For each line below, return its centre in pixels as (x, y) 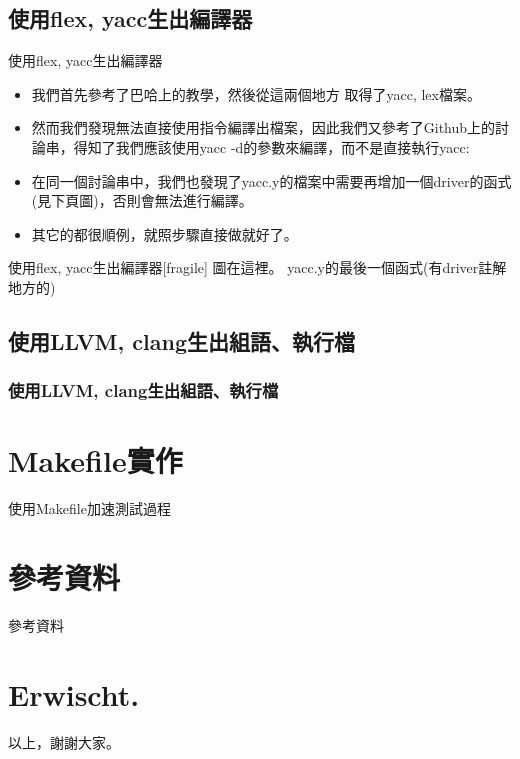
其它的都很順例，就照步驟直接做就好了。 (164, 233)
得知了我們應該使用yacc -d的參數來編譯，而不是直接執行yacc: (271, 146)
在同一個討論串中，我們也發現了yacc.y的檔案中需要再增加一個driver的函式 (271, 180)
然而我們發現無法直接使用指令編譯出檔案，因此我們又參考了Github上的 (263, 127)
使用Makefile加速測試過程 (89, 508)
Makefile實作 (95, 460)
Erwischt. (74, 693)
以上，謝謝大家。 (64, 741)
